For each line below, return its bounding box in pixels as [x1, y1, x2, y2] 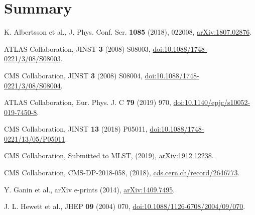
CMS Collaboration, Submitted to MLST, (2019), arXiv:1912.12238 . [4, 150, 214, 161]
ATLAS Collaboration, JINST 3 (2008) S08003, [4, 43, 151, 54]
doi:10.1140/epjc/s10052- [173, 97, 250, 107]
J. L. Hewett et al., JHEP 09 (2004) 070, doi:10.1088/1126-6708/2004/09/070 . [4, 201, 245, 211]
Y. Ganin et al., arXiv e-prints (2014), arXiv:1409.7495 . [4, 184, 175, 194]
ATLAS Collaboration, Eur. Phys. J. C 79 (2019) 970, [4, 97, 171, 107]
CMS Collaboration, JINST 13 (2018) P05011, [4, 124, 148, 134]
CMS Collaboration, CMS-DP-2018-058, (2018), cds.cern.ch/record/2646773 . [4, 167, 240, 178]
